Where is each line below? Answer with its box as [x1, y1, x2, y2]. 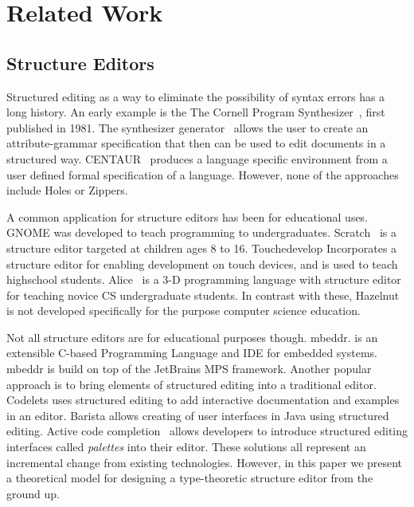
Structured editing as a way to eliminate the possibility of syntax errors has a [6, 88, 385, 104]
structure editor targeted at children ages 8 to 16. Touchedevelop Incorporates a [6, 239, 397, 256]
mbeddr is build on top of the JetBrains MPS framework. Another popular [6, 360, 372, 377]
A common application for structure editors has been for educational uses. [6, 208, 369, 225]
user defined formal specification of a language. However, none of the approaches [6, 166, 399, 183]
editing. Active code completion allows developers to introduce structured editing [6, 422, 408, 439]
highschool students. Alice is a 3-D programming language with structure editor [6, 271, 401, 288]
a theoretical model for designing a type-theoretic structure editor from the [6, 470, 373, 486]
